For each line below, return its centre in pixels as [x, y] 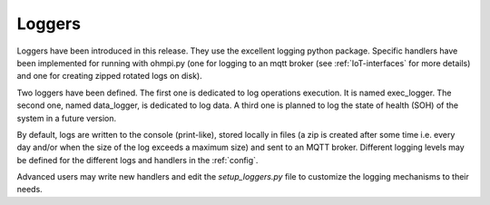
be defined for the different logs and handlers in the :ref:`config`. [137, 160]
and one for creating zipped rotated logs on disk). [110, 76]
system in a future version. [67, 118]
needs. [29, 190]
